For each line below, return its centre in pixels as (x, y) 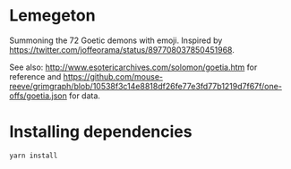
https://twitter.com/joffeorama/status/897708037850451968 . (122, 49)
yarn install (34, 156)
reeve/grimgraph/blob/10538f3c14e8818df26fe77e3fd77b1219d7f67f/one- (145, 86)
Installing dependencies (101, 132)
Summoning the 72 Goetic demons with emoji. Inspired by (116, 40)
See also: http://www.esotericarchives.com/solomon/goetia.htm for (133, 67)
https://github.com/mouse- (113, 76)
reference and (35, 76)
